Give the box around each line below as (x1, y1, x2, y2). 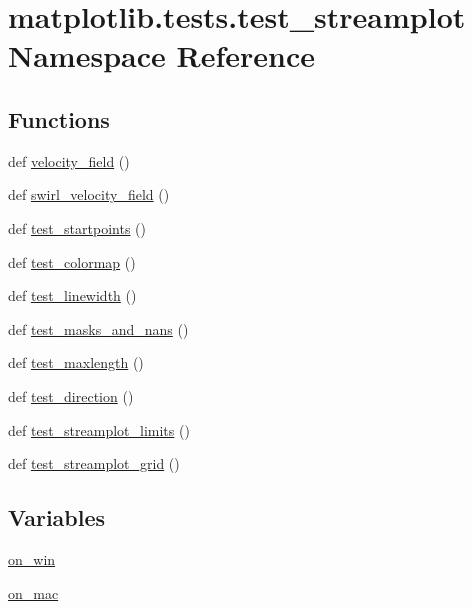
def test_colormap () (8, 251, 136, 272)
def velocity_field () (8, 150, 130, 171)
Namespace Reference (8, 35, 315, 76)
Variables (8, 502, 106, 533)
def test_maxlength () (8, 352, 144, 373)
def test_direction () (8, 385, 134, 406)
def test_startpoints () (8, 217, 146, 238)
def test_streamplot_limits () (8, 419, 190, 440)
